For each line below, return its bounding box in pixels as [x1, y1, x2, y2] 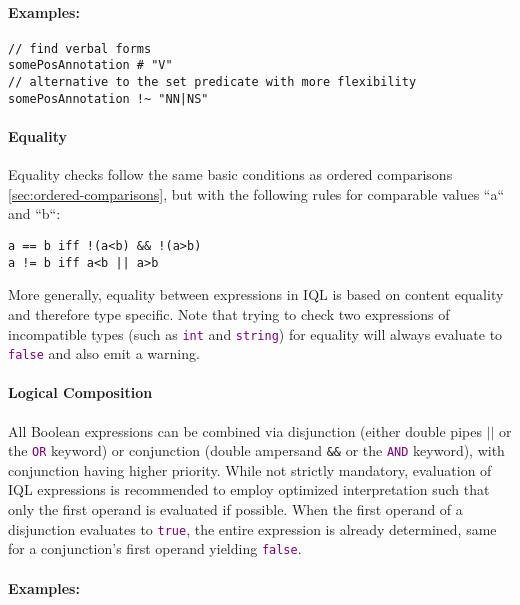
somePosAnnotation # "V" [8, 58, 173, 73]
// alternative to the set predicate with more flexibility [8, 75, 417, 90]
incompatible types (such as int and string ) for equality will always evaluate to [8, 323, 503, 344]
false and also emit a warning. [8, 343, 200, 364]
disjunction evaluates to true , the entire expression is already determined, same [8, 518, 497, 539]
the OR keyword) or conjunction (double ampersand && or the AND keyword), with [8, 440, 505, 461]
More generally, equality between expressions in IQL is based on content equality [8, 284, 504, 305]
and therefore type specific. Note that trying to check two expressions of [8, 303, 450, 324]
